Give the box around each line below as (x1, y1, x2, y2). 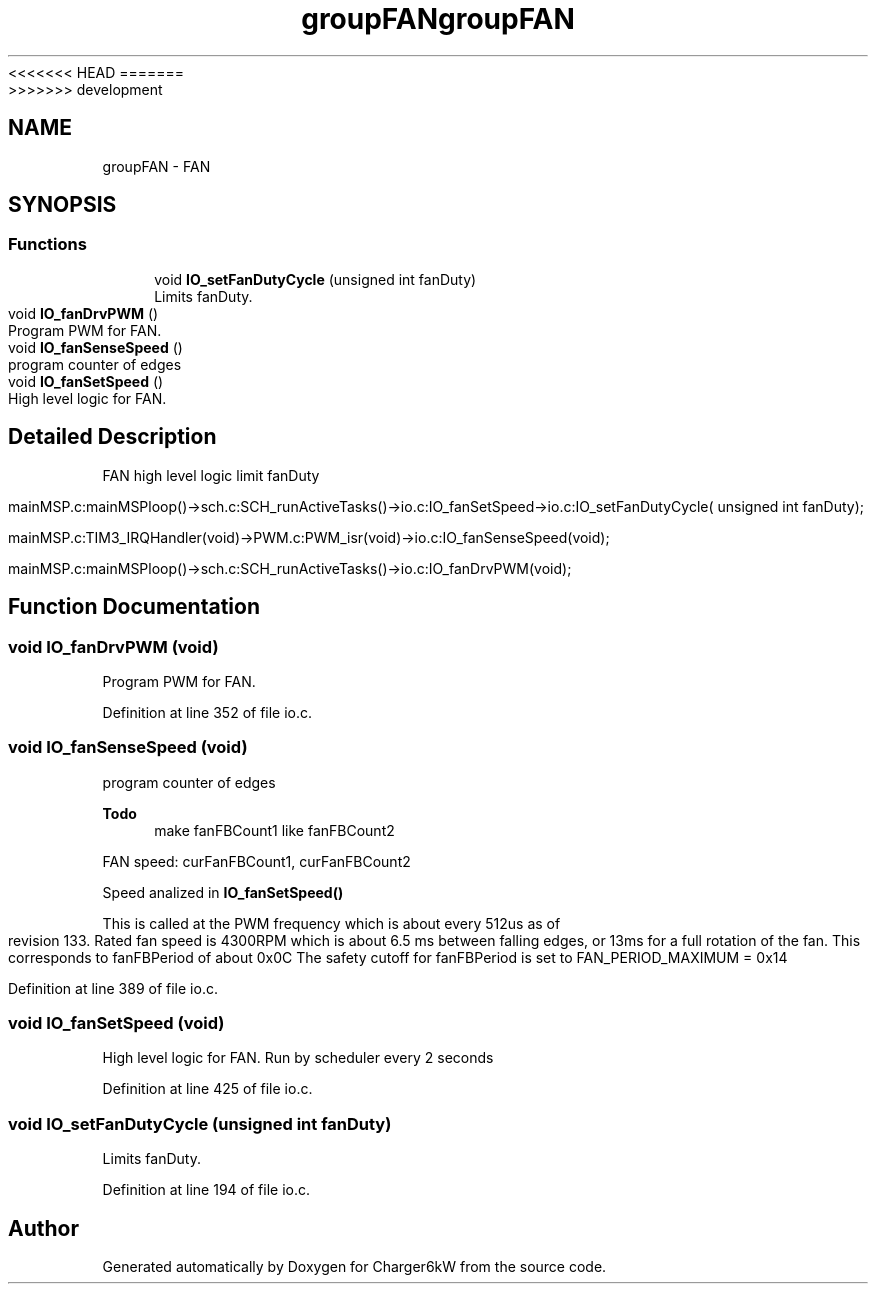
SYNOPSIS (8, 192, 117, 218)
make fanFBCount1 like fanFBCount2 (154, 821, 395, 839)
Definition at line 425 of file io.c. (102, 1080, 313, 1098)
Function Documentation (8, 594, 260, 620)
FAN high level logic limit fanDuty (102, 466, 320, 484)
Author (8, 1215, 79, 1241)
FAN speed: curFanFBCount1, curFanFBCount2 (102, 852, 411, 870)
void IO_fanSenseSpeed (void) (8, 737, 248, 758)
